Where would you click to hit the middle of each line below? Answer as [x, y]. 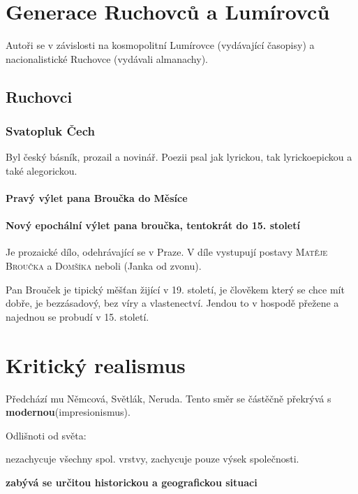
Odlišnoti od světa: [46, 435]
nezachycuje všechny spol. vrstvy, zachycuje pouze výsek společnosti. [152, 459]
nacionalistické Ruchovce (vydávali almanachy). [107, 58]
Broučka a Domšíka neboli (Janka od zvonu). [104, 266]
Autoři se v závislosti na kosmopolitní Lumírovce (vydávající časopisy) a [160, 45]
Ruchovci [39, 96]
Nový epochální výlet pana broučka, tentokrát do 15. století [153, 225]
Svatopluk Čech [51, 131]
